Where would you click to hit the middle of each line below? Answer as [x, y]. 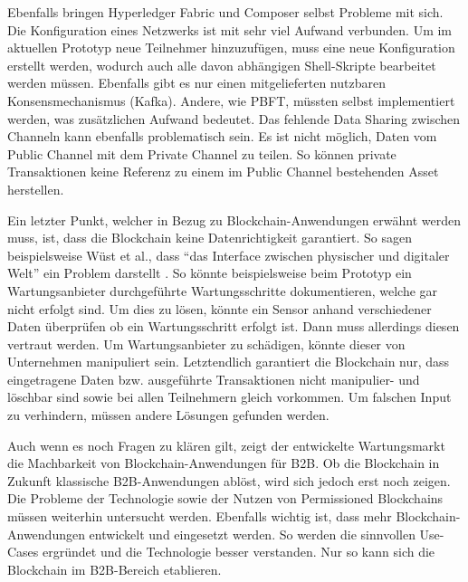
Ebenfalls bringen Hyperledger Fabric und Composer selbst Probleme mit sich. [225, 12]
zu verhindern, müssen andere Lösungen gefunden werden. [168, 415]
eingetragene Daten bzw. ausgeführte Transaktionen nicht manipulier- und [214, 379]
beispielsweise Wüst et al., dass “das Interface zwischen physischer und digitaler [229, 255]
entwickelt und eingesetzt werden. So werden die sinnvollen [252, 534]
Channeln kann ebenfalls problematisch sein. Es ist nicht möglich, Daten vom [222, 136]
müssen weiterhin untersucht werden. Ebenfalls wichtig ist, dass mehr [200, 516]
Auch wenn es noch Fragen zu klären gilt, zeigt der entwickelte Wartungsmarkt [226, 445]
